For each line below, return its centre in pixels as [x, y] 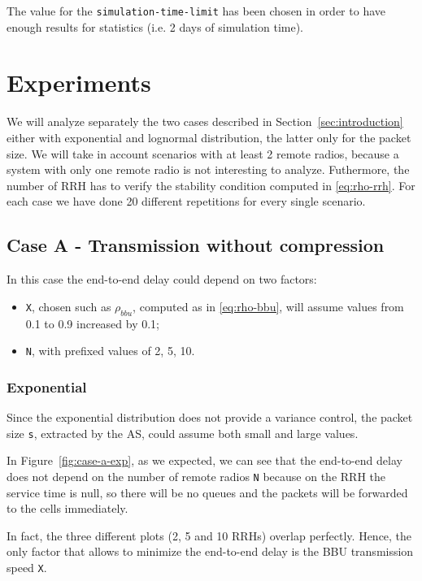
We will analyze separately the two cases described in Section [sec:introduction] [205, 121]
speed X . [27, 567]
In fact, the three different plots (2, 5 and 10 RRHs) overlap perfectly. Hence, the [209, 535]
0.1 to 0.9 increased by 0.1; [93, 323]
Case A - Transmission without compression [196, 245]
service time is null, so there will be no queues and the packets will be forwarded [207, 492]
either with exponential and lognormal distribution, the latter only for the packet [209, 137]
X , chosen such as [68, 306]
